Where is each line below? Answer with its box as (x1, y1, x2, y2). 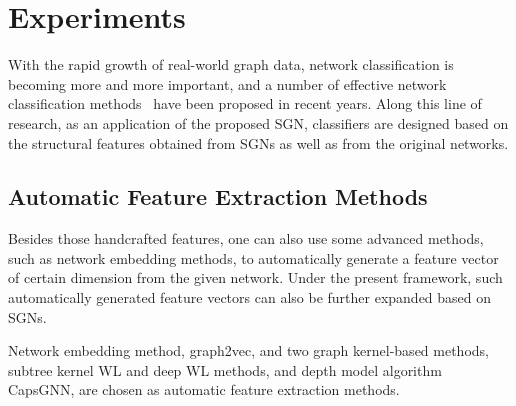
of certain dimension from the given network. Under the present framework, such (8, 267, 503, 288)
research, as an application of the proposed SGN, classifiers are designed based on (8, 112, 509, 133)
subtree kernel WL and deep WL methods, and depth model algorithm (8, 359, 442, 380)
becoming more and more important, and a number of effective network (8, 73, 447, 94)
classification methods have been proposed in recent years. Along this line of (8, 93, 482, 114)
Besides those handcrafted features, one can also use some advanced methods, (8, 228, 484, 249)
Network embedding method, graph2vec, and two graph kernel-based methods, (8, 340, 489, 361)
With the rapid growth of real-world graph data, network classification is (8, 54, 454, 75)
